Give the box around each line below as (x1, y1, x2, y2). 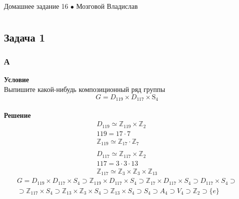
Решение (4, 110, 31, 120)
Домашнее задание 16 (4, 1, 68, 11)
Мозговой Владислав (76, 1, 138, 11)
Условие (4, 74, 29, 85)
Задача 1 (4, 29, 45, 44)
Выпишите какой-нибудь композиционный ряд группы (4, 84, 165, 94)
